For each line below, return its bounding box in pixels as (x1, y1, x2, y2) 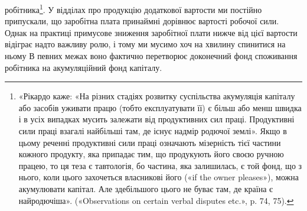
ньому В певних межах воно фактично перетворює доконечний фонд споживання (5, 50, 298, 62)
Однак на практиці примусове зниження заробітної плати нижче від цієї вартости (5, 26, 298, 38)
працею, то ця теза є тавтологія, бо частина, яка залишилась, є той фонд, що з (18, 159, 302, 171)
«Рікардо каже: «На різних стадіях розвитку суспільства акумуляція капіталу (18, 90, 295, 102)
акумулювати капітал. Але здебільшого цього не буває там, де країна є (18, 182, 273, 194)
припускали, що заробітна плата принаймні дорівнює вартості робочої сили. (5, 15, 279, 27)
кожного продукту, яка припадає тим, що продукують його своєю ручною (18, 148, 284, 160)
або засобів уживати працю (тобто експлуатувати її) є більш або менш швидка (18, 101, 302, 113)
